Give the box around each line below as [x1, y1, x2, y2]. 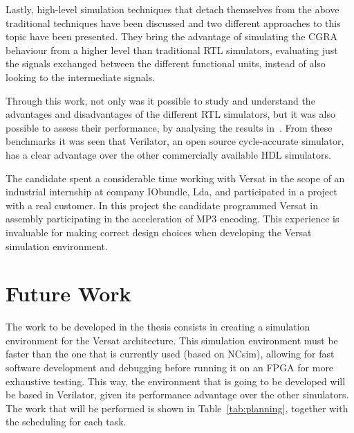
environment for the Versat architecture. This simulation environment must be [6, 333, 338, 347]
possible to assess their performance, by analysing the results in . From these [6, 120, 333, 134]
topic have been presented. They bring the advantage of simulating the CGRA [6, 29, 338, 44]
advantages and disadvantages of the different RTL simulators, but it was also [6, 107, 335, 121]
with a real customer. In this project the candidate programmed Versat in [6, 197, 318, 212]
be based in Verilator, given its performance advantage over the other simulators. [6, 387, 349, 402]
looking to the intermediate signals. [6, 69, 156, 84]
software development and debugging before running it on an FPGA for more [6, 360, 334, 374]
